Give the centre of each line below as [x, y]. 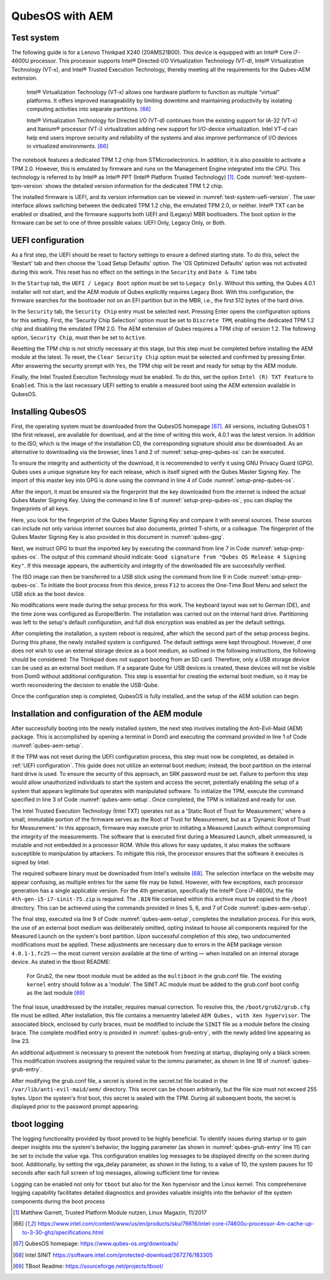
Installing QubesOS [49, 411]
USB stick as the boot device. [48, 593]
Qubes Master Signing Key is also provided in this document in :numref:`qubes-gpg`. [118, 537]
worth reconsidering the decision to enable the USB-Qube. [85, 685]
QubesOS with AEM [62, 16]
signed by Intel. [31, 862]
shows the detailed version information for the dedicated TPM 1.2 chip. [134, 186]
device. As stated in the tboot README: [61, 962]
